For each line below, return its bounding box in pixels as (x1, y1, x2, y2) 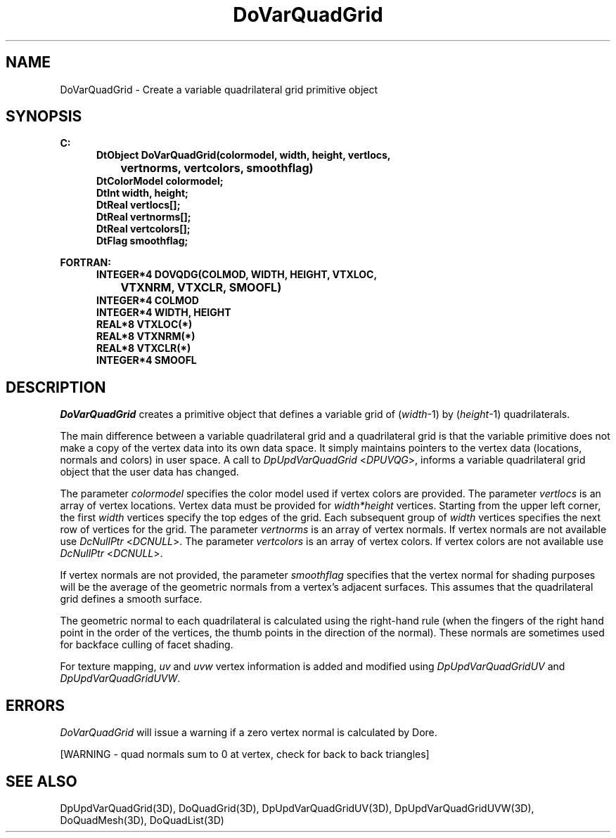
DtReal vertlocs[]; (96, 199, 181, 211)
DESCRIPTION (6, 378, 106, 396)
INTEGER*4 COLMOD (96, 294, 199, 307)
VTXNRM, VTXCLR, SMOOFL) (120, 280, 282, 295)
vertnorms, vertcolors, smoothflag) (120, 161, 314, 176)
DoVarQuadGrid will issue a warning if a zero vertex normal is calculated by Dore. (60, 726, 437, 739)
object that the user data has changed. (60, 466, 239, 478)
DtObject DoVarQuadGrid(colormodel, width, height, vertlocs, (96, 149, 391, 162)
